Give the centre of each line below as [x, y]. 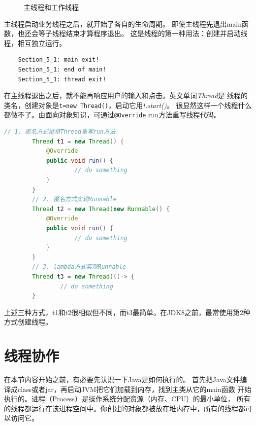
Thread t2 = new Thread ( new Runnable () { [101, 209]
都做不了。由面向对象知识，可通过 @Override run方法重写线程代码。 [112, 115]
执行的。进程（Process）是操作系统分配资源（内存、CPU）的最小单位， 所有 [127, 399]
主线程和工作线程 [51, 7]
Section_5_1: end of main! [62, 69]
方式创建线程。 [28, 322]
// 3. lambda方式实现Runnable [79, 267]
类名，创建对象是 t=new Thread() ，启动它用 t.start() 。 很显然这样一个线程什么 [128, 105]
